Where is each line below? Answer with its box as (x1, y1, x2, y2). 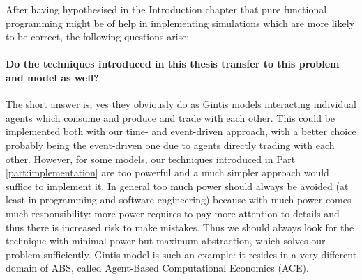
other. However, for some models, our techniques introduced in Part (6, 151, 296, 166)
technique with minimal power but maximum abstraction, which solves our (6, 233, 326, 248)
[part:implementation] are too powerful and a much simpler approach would (6, 165, 329, 180)
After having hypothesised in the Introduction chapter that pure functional (6, 2, 327, 16)
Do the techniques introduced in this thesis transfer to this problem (6, 56, 340, 71)
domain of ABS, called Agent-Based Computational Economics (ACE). (6, 260, 309, 275)
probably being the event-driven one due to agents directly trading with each (6, 137, 335, 152)
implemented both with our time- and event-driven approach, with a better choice (6, 124, 356, 139)
